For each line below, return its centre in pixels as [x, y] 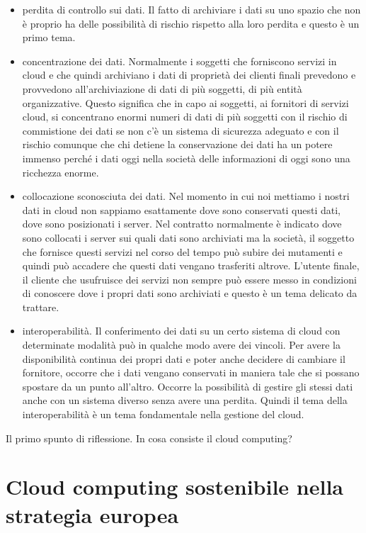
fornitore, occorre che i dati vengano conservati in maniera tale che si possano [191, 372]
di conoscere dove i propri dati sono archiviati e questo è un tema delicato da [190, 293]
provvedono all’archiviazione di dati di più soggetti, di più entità [162, 88]
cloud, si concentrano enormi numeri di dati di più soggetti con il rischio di [185, 117]
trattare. [41, 307]
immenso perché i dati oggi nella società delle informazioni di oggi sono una [186, 158]
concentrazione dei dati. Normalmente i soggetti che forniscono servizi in [179, 61]
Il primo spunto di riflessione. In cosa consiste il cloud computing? [149, 438]
